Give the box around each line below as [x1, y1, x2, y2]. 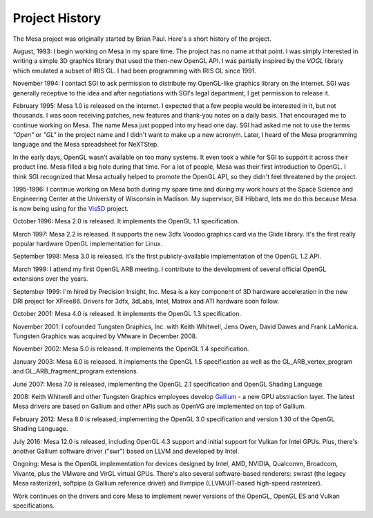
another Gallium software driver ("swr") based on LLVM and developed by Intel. [12, 447, 240, 455]
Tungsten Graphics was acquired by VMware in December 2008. [12, 332, 198, 340]
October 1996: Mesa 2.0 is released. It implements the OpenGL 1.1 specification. [12, 217, 240, 225]
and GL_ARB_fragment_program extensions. [12, 367, 139, 376]
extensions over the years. [12, 275, 88, 283]
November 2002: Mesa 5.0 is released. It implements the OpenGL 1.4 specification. [12, 344, 249, 353]
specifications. [12, 501, 55, 510]
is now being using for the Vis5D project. [12, 204, 129, 212]
